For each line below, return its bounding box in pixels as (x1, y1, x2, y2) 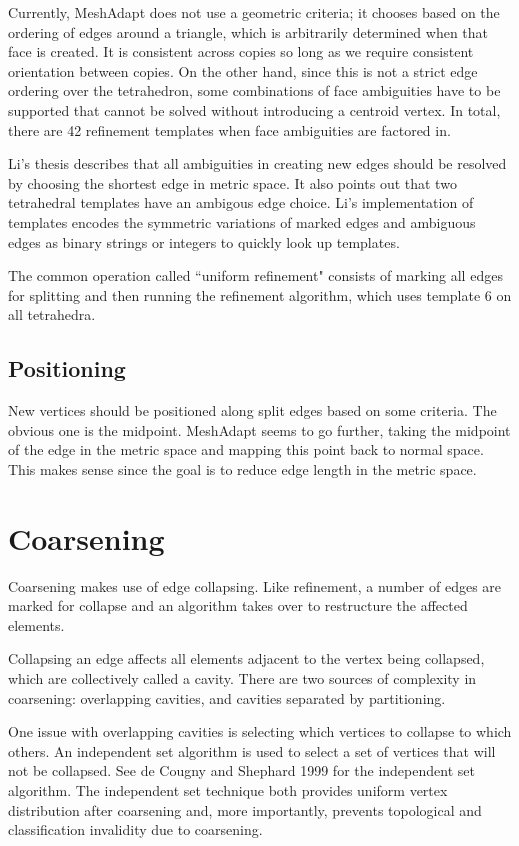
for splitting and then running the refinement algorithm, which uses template (8, 284, 481, 305)
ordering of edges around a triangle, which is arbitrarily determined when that (8, 21, 489, 42)
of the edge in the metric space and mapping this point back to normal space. (8, 439, 484, 460)
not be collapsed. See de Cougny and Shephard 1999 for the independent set (8, 760, 475, 781)
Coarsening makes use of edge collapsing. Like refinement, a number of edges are (8, 575, 502, 596)
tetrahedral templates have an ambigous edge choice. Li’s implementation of (8, 192, 474, 213)
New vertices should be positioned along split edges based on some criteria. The (8, 400, 497, 421)
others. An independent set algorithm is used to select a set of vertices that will (8, 740, 496, 761)
